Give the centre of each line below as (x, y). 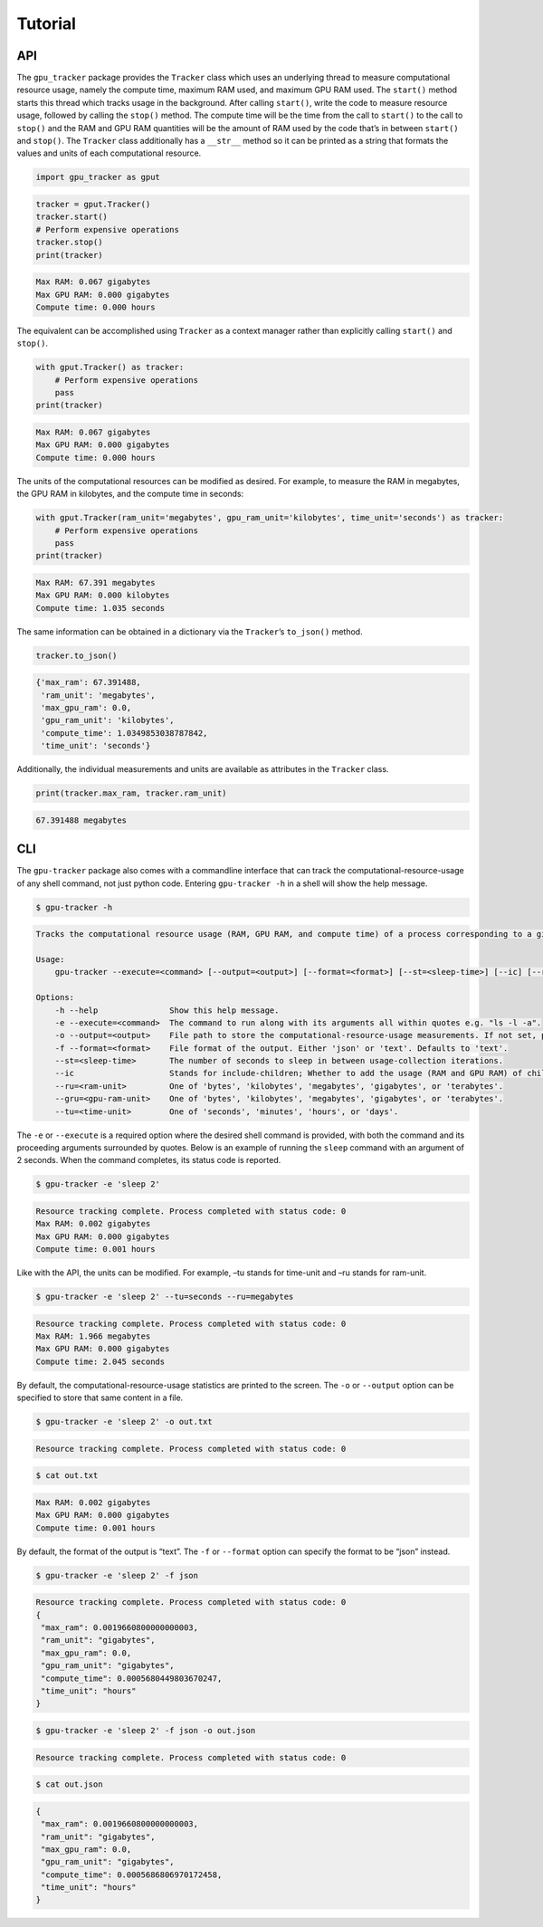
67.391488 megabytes (81, 820)
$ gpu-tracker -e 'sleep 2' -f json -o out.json (146, 1730)
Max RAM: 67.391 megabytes (95, 582)
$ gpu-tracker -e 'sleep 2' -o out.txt (124, 1422)
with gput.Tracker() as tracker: (110, 367)
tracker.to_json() (76, 655)
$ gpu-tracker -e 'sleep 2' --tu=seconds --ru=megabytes (165, 1297)
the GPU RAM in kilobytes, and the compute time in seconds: (130, 494)
